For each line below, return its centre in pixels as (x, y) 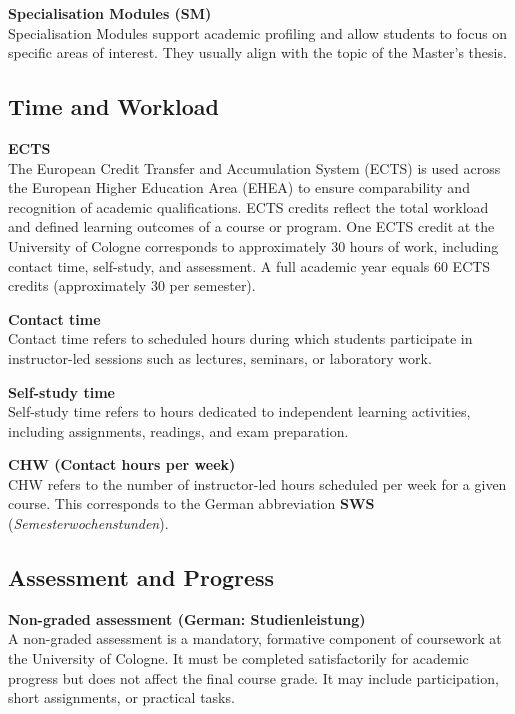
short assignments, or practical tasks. (121, 697)
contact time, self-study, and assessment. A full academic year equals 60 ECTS (249, 265)
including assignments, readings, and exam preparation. (178, 430)
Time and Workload (114, 106)
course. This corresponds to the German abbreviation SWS (191, 503)
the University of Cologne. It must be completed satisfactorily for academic (238, 658)
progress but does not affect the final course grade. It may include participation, (253, 677)
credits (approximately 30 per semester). (132, 285)
